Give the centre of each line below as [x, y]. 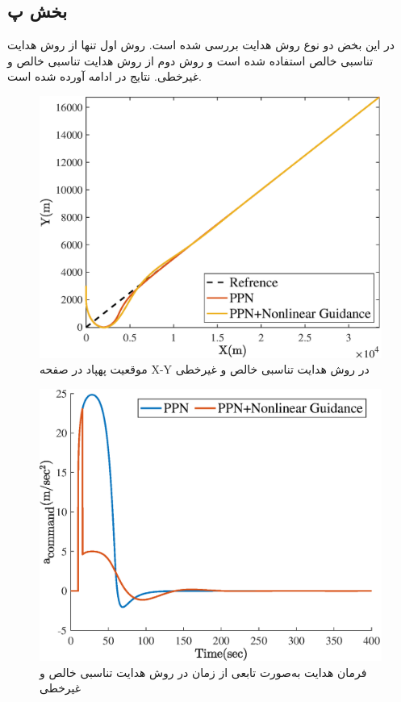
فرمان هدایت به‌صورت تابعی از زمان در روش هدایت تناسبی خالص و [203, 672]
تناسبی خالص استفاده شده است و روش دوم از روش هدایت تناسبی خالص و [190, 60]
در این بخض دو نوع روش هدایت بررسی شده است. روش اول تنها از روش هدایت [201, 45]
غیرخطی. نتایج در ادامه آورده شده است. [104, 76]
